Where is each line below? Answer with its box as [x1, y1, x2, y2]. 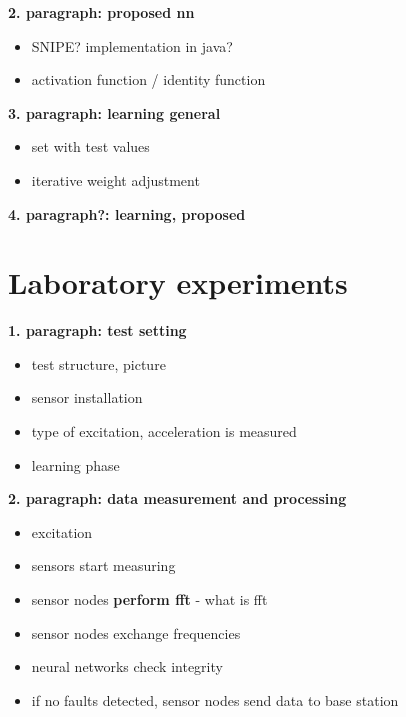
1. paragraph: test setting [8, 320, 187, 341]
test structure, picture [31, 353, 166, 374]
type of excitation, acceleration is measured [31, 421, 297, 442]
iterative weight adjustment [31, 169, 200, 190]
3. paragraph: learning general [8, 102, 221, 123]
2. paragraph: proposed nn [8, 2, 195, 22]
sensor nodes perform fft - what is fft [31, 589, 268, 610]
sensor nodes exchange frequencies [31, 622, 241, 643]
